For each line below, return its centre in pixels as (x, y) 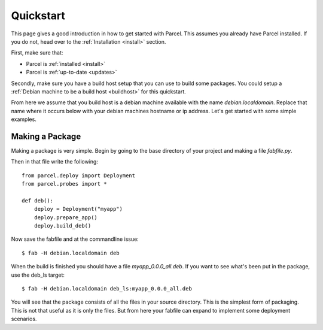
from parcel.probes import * (64, 184)
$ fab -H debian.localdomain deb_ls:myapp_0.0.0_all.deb (107, 289)
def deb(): (38, 200)
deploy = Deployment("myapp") (78, 209)
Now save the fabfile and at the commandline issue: (75, 239)
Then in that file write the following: (55, 162)
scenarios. (24, 319)
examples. (24, 119)
